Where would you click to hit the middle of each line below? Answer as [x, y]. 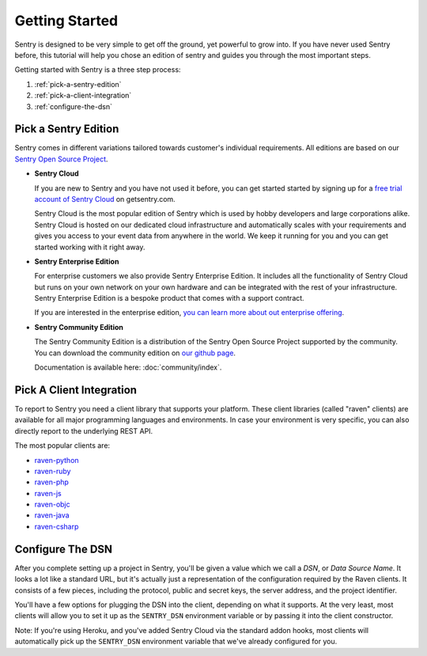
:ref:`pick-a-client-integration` [83, 96]
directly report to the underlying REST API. [84, 430]
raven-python [57, 460]
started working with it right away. [90, 247]
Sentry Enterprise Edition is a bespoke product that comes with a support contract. [169, 298]
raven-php [51, 482]
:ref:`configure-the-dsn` [73, 106]
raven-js [48, 493]
